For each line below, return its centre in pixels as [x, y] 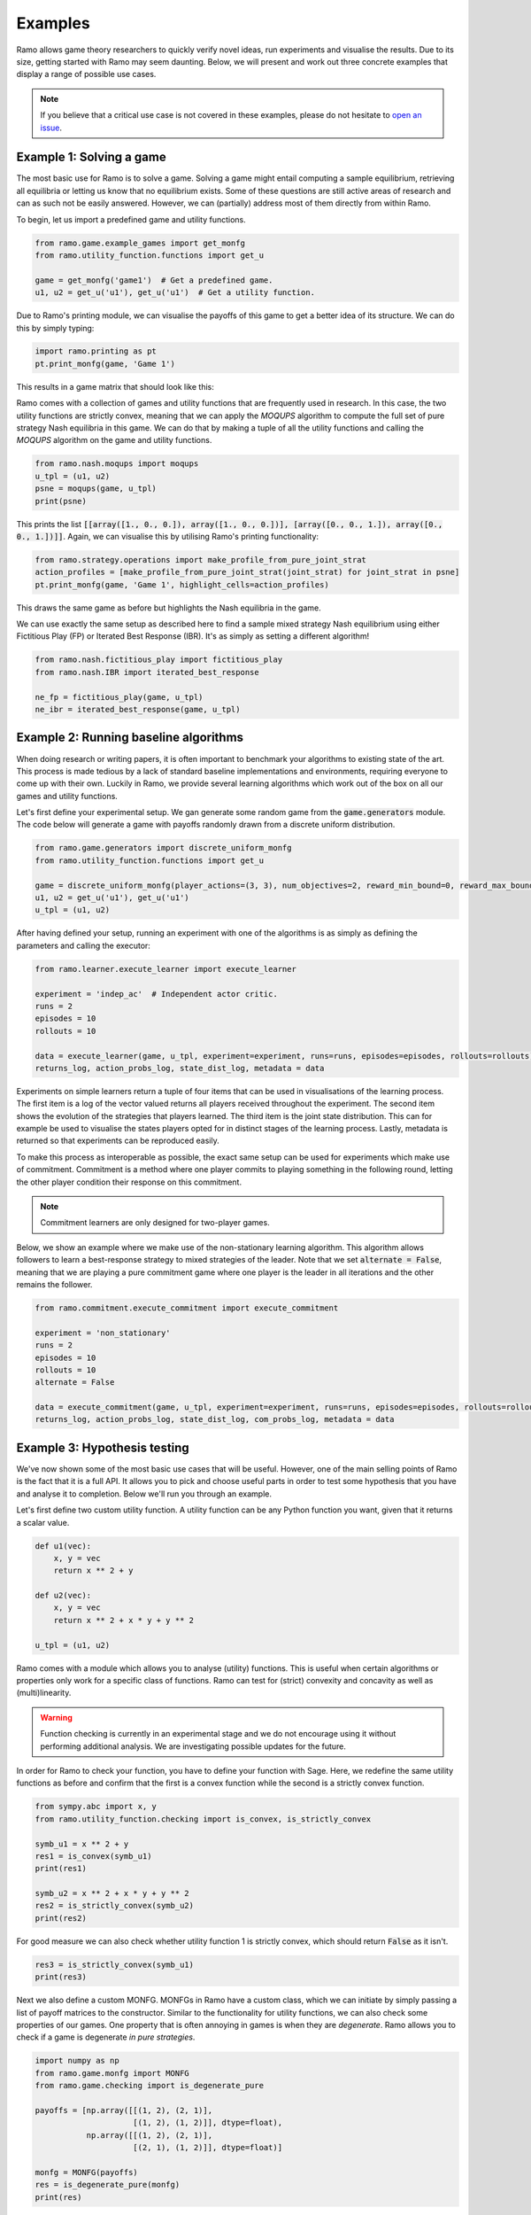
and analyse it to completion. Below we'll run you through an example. [144, 1494]
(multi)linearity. [44, 1693]
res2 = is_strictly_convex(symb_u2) [115, 1906]
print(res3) [61, 1977]
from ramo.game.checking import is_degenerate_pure [150, 2086]
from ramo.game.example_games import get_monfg [140, 243]
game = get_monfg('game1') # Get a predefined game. [154, 280]
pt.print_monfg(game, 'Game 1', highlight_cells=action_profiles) [182, 584]
